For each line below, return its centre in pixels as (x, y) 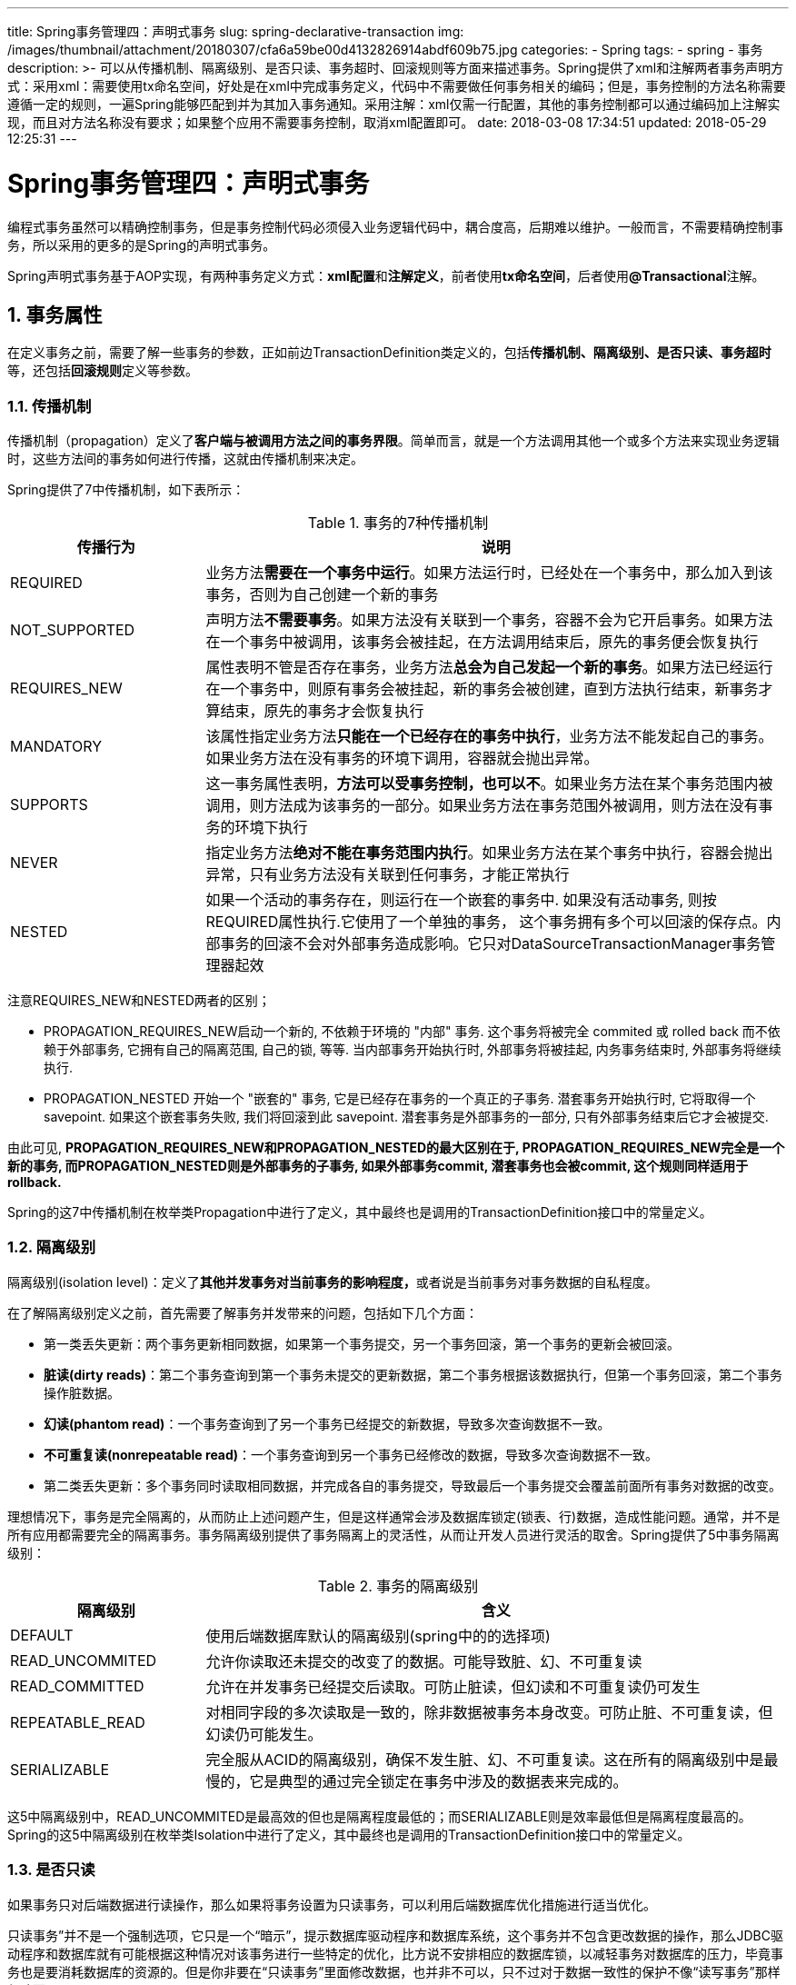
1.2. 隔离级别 (52, 1247)
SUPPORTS (49, 805)
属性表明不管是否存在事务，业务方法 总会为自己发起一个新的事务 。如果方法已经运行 (489, 668)
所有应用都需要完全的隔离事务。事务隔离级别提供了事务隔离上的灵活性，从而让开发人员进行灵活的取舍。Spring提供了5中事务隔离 (393, 1534)
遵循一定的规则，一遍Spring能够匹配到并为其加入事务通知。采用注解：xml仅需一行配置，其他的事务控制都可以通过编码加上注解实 (394, 104)
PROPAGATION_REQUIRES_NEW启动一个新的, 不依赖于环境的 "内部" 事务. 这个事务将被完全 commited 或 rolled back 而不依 (412, 1032)
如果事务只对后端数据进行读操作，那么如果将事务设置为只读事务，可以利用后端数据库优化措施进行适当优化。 (332, 1904)
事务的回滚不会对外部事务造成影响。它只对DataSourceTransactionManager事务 (491, 944)
